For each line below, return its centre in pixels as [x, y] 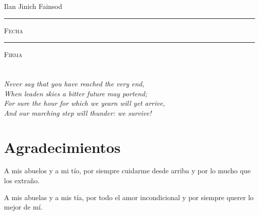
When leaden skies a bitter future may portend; [76, 93]
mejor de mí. [23, 207]
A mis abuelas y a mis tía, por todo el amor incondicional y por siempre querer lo [129, 197]
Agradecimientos [63, 147]
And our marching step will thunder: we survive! [78, 112]
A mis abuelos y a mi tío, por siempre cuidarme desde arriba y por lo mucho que [128, 171]
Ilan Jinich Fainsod [33, 6]
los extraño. [22, 180]
